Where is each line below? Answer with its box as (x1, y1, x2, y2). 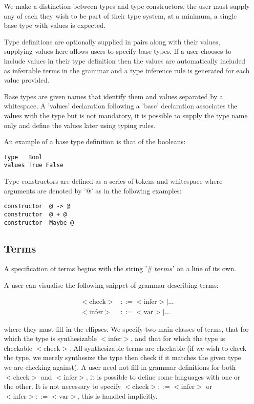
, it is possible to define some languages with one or (86, 371, 240, 382)
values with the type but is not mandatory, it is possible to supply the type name (4, 110, 248, 120)
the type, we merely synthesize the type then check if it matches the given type (4, 352, 241, 362)
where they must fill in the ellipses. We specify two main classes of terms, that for (4, 323, 249, 334)
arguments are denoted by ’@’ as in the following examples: (4, 185, 182, 195)
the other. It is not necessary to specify (4, 381, 121, 391)
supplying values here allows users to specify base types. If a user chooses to (4, 46, 232, 56)
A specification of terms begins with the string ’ (4, 263, 147, 274)
